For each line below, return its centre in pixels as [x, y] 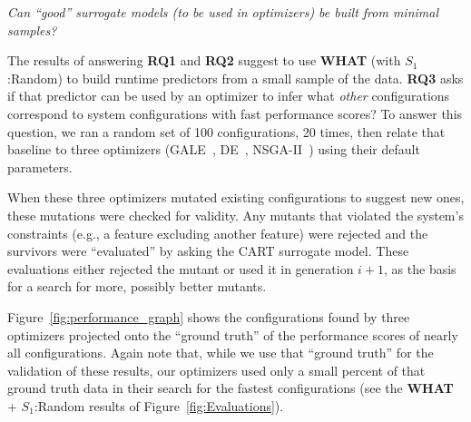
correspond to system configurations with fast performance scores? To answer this [235, 113]
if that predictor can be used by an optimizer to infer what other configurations [229, 96]
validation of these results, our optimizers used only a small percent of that [216, 370]
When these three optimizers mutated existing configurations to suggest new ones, [236, 197]
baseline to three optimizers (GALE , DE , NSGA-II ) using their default [214, 149]
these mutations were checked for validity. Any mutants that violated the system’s [235, 215]
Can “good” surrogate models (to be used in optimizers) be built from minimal [223, 12]
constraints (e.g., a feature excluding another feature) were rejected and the [218, 233]
